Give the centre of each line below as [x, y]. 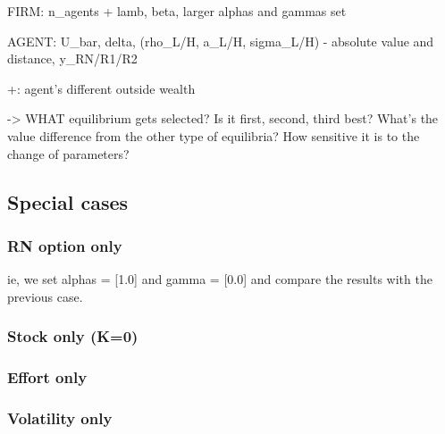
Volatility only [60, 417]
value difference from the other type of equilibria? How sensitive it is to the [214, 135]
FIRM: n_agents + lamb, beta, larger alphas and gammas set [177, 11]
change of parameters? [68, 153]
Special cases [68, 201]
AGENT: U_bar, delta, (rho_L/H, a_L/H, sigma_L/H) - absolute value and [221, 41]
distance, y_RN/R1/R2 [72, 58]
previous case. [45, 296]
